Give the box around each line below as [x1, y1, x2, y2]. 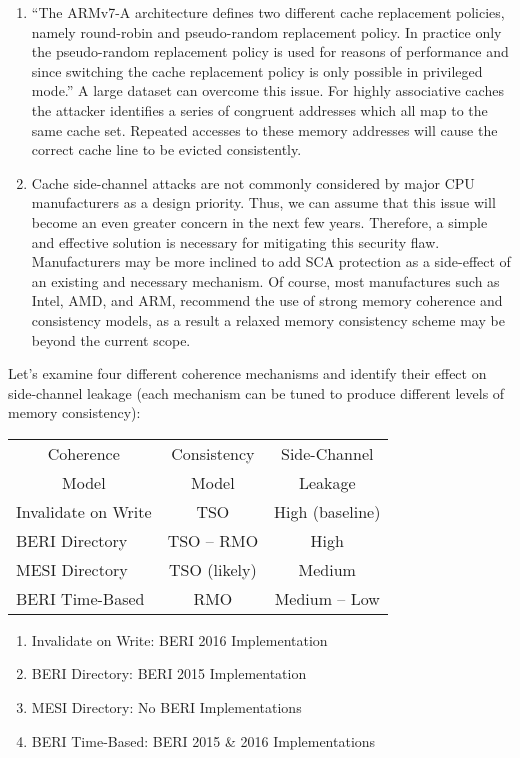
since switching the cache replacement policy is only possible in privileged [31, 60, 483, 81]
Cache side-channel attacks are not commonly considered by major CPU [31, 172, 475, 193]
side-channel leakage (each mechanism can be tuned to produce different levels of [8, 382, 505, 403]
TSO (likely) [169, 557, 257, 581]
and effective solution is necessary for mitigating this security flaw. [31, 231, 440, 252]
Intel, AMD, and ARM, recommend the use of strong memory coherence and [31, 290, 503, 311]
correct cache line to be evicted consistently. [31, 139, 302, 160]
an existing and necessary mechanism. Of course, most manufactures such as [31, 270, 500, 291]
